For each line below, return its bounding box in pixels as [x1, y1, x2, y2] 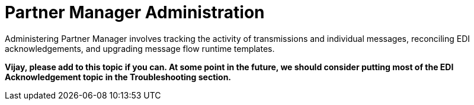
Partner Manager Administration [5, 2, 265, 22]
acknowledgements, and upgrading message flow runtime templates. [5, 43, 275, 54]
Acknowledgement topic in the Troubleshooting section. [5, 71, 232, 82]
